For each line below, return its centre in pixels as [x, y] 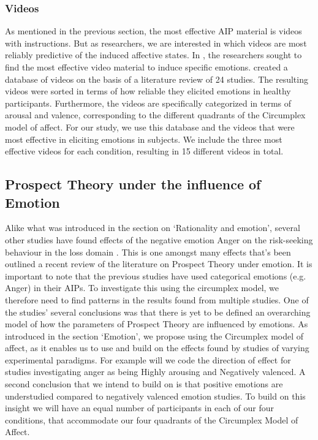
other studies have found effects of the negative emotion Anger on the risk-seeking [159, 239]
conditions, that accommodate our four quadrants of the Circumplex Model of [152, 419]
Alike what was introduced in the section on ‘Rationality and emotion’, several [153, 228]
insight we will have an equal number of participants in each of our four [139, 408]
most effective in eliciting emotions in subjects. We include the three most [144, 139]
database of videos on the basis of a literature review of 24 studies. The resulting [157, 79]
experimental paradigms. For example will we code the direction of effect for [148, 359]
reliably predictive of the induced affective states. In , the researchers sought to [153, 55]
